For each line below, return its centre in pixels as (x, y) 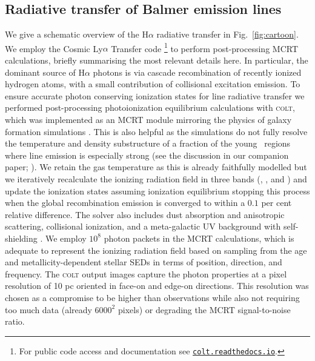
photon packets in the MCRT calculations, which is (199, 238)
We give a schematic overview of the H (77, 34)
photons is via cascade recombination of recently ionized (197, 72)
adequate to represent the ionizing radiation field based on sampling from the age (156, 250)
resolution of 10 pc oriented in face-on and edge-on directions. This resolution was (157, 286)
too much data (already (48, 309)
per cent (277, 203)
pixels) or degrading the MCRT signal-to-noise (204, 309)
